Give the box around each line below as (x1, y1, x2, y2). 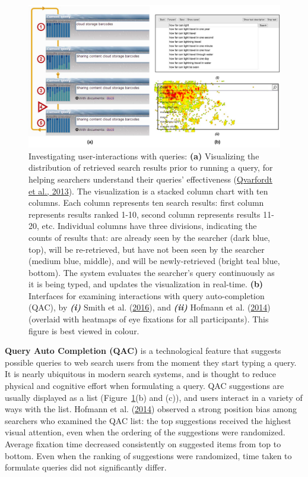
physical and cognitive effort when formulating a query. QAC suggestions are (5, 379, 284, 392)
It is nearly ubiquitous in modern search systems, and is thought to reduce (5, 368, 276, 380)
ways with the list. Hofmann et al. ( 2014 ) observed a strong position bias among (5, 403, 297, 415)
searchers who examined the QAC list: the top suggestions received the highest (5, 414, 291, 426)
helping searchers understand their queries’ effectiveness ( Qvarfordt (28, 172, 273, 185)
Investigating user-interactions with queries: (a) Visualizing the (28, 149, 259, 162)
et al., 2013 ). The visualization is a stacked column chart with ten (28, 184, 268, 197)
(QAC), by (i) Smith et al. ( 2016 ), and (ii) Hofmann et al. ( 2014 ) (28, 301, 271, 313)
